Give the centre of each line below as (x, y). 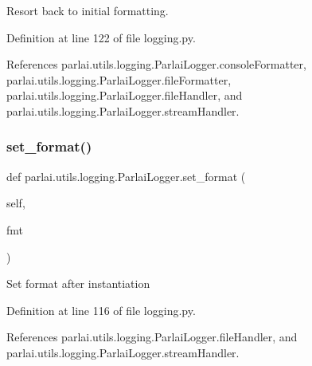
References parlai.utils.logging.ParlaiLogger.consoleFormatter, (156, 64)
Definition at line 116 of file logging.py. (101, 310)
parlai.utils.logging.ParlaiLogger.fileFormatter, (119, 79)
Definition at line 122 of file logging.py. (101, 37)
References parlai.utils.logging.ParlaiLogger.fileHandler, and (152, 337)
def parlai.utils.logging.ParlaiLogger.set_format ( (126, 176)
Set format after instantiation (78, 283)
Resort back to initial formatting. (88, 10)
